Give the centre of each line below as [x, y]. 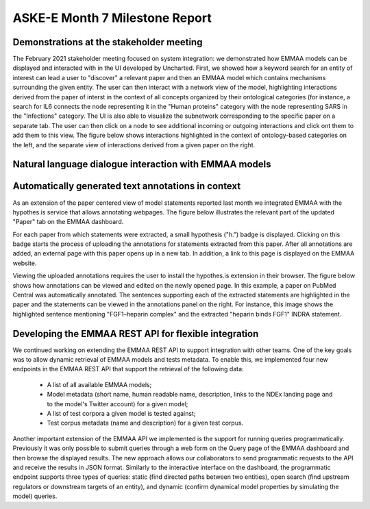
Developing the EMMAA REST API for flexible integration [136, 333]
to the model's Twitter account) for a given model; [118, 404]
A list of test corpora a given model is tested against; [121, 414]
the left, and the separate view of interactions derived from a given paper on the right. [134, 145]
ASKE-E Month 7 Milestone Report [112, 18]
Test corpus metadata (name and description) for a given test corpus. [145, 423]
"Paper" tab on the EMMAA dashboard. [68, 222]
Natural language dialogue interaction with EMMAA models [142, 164]
